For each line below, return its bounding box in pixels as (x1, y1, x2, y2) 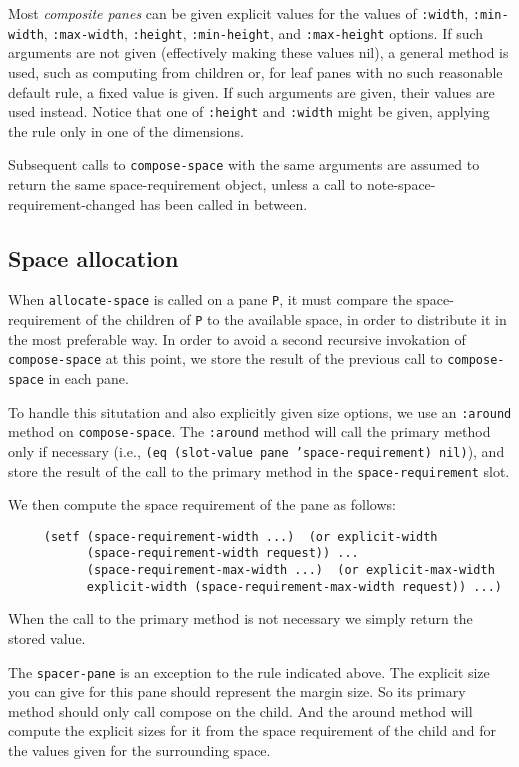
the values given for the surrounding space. (8, 740, 271, 761)
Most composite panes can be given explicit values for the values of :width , (8, 3, 469, 23)
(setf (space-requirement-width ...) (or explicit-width (43, 529, 438, 544)
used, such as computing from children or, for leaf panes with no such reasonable (8, 61, 503, 82)
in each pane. (48, 367, 129, 388)
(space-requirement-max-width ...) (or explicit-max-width (86, 563, 495, 578)
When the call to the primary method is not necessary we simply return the (8, 608, 473, 629)
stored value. (8, 628, 86, 649)
